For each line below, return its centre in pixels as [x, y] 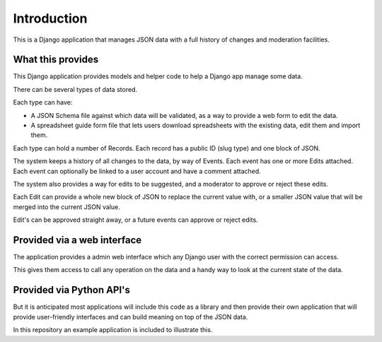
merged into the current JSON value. [66, 207]
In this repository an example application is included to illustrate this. [113, 330]
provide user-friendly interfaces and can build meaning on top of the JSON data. [131, 317]
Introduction [50, 18]
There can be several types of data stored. [75, 89]
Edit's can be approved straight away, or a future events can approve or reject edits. [135, 220]
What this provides [56, 60]
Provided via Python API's [72, 290]
